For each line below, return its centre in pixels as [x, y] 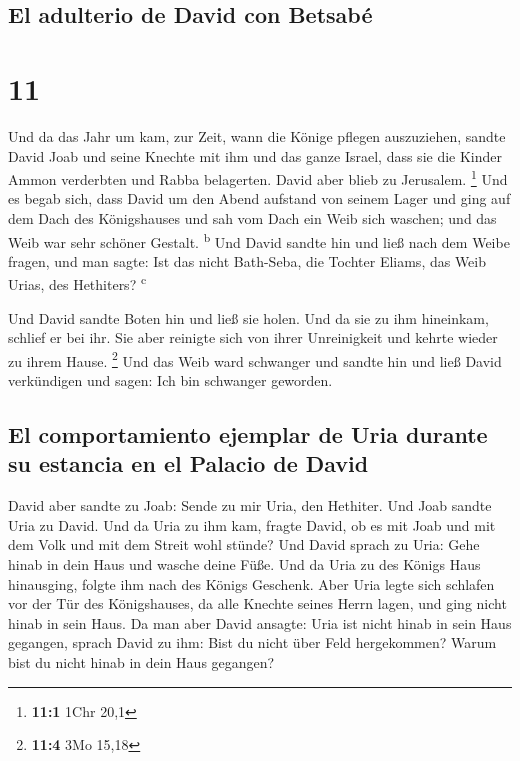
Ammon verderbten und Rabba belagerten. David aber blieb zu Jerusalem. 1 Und [258, 177]
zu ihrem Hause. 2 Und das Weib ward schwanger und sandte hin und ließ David [255, 359]
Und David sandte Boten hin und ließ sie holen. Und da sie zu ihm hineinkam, [248, 317]
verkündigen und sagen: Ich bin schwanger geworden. [170, 380]
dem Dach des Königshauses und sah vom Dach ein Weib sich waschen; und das [252, 217]
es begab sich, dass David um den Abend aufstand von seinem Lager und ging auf [259, 198]
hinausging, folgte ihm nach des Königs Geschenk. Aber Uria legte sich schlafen [251, 583]
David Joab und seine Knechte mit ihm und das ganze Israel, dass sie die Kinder [255, 155]
